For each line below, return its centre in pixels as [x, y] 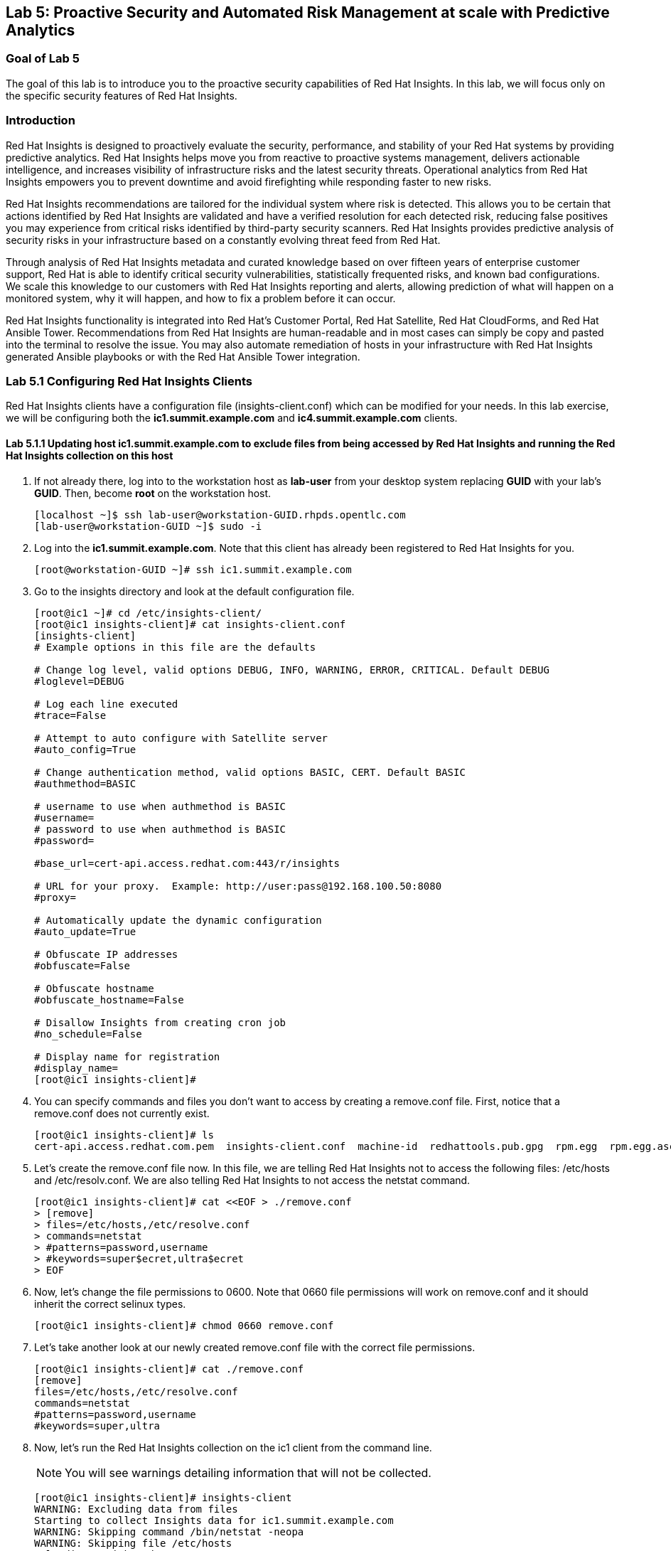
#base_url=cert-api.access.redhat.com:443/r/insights [187, 863]
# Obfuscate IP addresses [106, 954]
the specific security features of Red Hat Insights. [122, 95]
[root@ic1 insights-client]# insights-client [163, 1497]
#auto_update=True [85, 931]
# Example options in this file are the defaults [175, 647]
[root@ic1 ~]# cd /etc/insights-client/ [148, 613]
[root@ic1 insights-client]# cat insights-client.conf [190, 624]
